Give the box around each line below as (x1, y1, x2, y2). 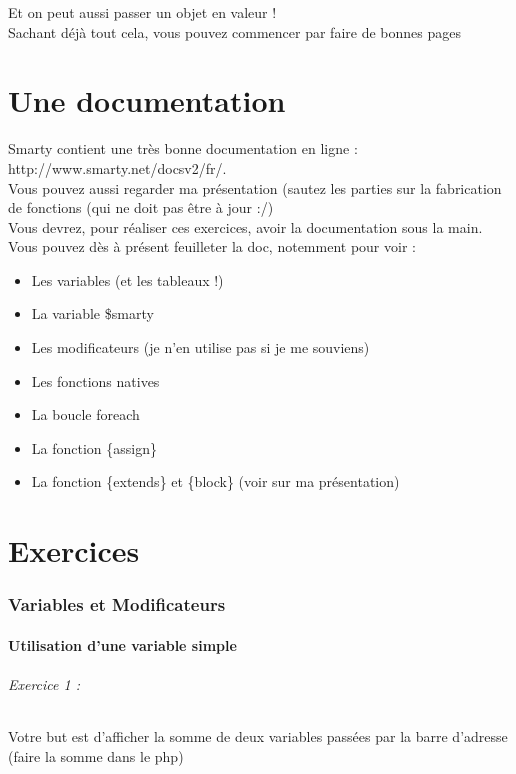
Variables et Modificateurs (8, 592, 226, 617)
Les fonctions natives (31, 370, 160, 391)
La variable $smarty (31, 303, 154, 324)
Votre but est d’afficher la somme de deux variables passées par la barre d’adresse (8, 726, 508, 747)
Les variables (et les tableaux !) (31, 269, 224, 290)
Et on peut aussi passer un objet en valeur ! (8, 2, 277, 22)
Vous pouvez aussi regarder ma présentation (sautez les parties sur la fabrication (8, 177, 502, 198)
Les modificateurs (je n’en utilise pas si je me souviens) (31, 337, 370, 358)
